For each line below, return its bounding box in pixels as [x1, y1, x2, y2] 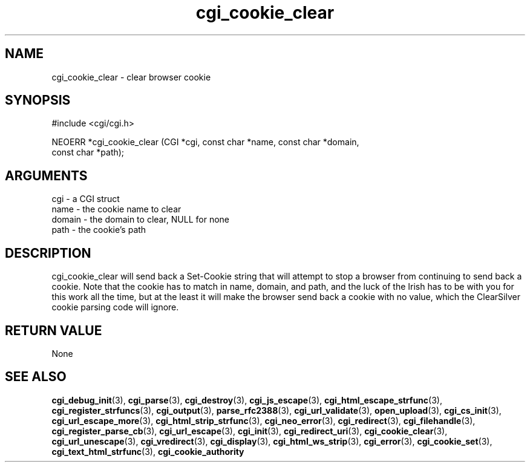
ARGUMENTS [5, 168, 88, 183]
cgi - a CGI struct [51, 194, 120, 204]
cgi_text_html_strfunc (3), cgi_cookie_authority [51, 446, 244, 457]
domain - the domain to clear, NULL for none [51, 214, 230, 225]
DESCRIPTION [5, 245, 91, 261]
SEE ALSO [5, 369, 67, 385]
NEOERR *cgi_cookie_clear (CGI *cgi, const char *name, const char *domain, [51, 137, 359, 148]
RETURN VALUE [5, 322, 102, 338]
